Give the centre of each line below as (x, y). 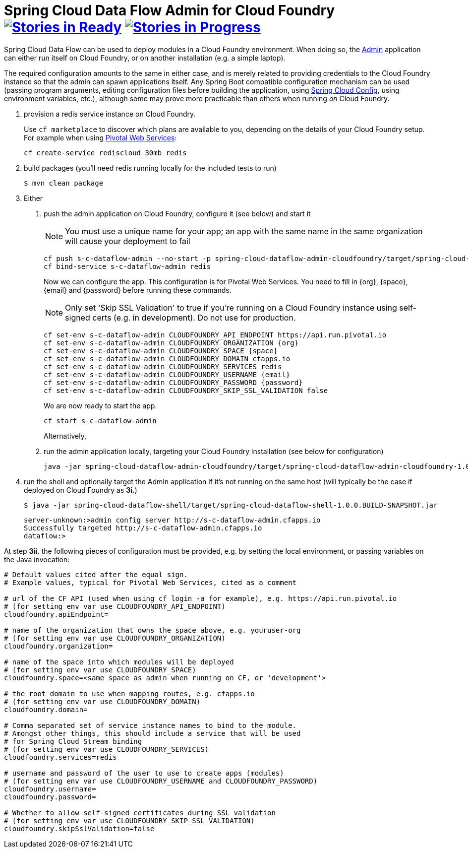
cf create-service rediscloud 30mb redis (105, 153)
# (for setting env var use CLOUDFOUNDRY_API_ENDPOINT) (115, 606)
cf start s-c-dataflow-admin (100, 421)
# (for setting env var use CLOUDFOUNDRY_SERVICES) (107, 749)
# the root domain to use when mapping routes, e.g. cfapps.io (129, 693)
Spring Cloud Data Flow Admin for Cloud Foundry (170, 10)
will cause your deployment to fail (128, 241)
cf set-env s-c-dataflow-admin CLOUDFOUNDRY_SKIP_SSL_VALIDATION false (186, 390)
